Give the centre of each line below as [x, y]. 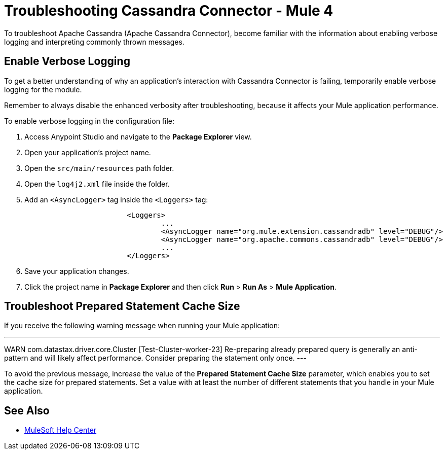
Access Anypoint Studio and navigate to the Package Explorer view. [138, 136]
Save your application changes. [77, 271]
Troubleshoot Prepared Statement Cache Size [122, 306]
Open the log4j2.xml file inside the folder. [97, 184]
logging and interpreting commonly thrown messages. [94, 42]
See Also [27, 410]
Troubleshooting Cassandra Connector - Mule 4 [169, 11]
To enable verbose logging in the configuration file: [89, 121]
